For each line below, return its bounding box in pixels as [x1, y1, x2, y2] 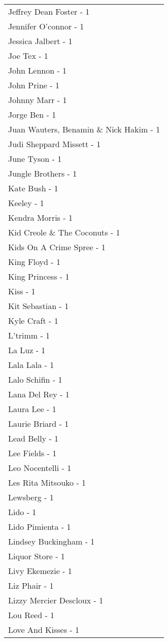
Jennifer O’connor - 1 [8, 20, 84, 32]
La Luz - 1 [8, 344, 46, 356]
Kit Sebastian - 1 [8, 300, 69, 312]
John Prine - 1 [8, 79, 59, 91]
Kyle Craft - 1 [8, 315, 58, 326]
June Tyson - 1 [8, 153, 62, 164]
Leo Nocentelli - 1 [8, 462, 72, 474]
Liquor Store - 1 [8, 550, 65, 562]
